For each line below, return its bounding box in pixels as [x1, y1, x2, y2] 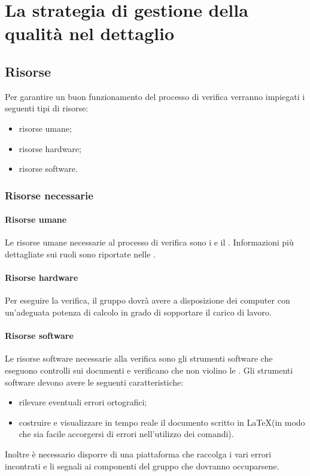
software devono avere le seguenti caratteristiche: [5, 375, 184, 388]
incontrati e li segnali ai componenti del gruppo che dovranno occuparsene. [5, 459, 279, 472]
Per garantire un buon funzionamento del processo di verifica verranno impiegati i [5, 90, 305, 102]
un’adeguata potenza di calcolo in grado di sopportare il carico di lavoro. [5, 305, 272, 318]
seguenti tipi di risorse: [5, 102, 89, 114]
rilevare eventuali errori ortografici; [19, 396, 147, 408]
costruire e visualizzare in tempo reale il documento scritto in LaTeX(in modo [19, 416, 305, 428]
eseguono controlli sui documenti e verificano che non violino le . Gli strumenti [5, 363, 293, 376]
